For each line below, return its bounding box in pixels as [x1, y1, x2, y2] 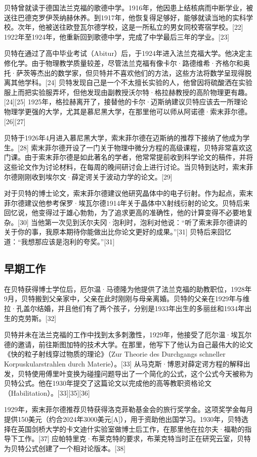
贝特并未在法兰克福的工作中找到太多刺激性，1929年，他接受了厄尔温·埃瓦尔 [4, 329, 252, 340]
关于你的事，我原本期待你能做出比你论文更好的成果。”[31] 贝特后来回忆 [4, 227, 232, 237]
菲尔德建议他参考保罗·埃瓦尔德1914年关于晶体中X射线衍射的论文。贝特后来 [4, 197, 250, 208]
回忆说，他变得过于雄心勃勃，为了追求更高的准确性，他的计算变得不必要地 [4, 207, 246, 218]
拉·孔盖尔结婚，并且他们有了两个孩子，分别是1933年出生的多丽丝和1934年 [4, 303, 245, 314]
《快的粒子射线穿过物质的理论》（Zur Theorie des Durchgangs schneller [4, 349, 226, 359]
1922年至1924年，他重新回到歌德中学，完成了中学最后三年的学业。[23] [4, 31, 229, 42]
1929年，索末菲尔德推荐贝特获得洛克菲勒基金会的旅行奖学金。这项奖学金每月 [4, 404, 253, 414]
